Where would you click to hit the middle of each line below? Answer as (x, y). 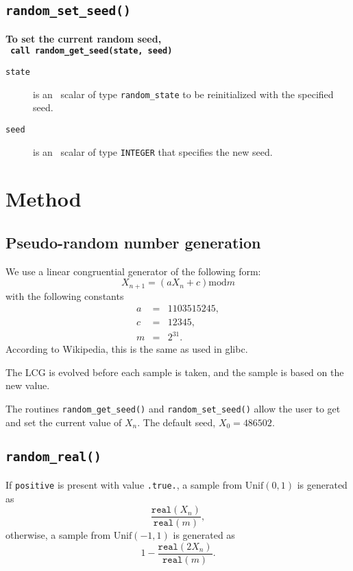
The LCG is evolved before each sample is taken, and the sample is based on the (175, 372)
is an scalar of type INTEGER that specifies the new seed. (153, 151)
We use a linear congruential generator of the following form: (133, 271)
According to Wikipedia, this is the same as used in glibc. (127, 349)
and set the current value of (64, 422)
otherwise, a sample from (58, 535)
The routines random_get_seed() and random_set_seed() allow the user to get (173, 408)
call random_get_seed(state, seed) (92, 51)
